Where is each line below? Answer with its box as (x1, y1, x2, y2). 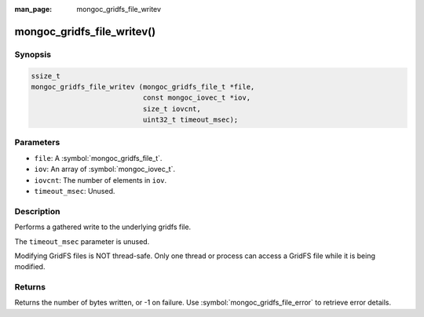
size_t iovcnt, (142, 104, 202, 113)
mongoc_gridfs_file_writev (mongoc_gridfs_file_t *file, (31, 82, 255, 91)
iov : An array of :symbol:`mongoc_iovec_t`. (34, 165, 176, 174)
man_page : (14, 5, 53, 13)
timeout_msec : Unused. (34, 187, 115, 196)
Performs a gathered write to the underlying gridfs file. (14, 222, 192, 231)
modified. (14, 262, 46, 271)
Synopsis (14, 49, 51, 60)
